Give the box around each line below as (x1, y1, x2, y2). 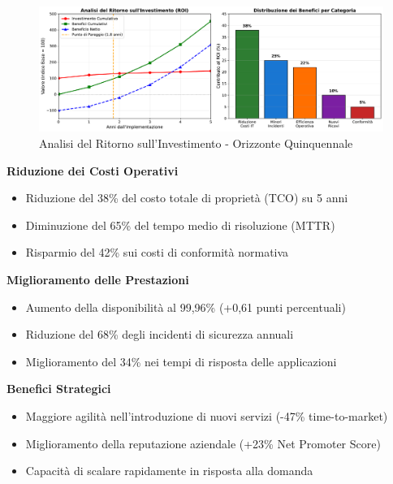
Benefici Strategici (6, 380, 111, 397)
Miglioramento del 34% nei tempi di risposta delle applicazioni (25, 352, 337, 369)
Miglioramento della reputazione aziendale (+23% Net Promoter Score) (25, 434, 381, 452)
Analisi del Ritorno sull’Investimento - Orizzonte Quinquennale (39, 135, 353, 152)
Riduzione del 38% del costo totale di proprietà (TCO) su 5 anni (25, 189, 348, 206)
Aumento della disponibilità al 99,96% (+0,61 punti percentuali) (25, 298, 346, 315)
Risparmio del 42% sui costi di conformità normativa (25, 244, 289, 261)
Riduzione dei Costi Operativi (6, 162, 179, 179)
